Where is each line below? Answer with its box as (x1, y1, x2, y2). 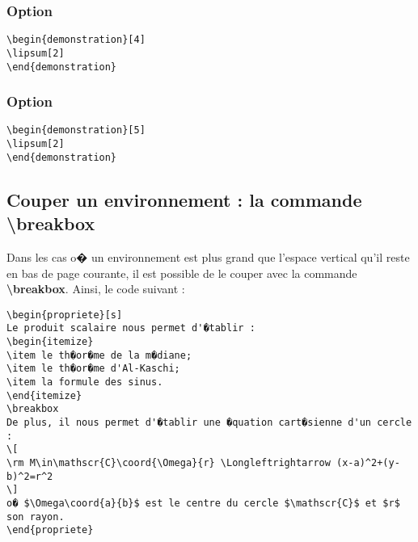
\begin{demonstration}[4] (6, 34, 146, 46)
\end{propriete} (6, 524, 94, 536)
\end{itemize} (6, 389, 82, 401)
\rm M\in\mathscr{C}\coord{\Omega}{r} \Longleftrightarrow (6, 456, 331, 468)
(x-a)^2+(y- (336, 456, 400, 468)
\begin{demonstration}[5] (6, 124, 146, 137)
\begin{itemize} (6, 336, 94, 348)
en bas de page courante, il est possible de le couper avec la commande (6, 264, 357, 281)
